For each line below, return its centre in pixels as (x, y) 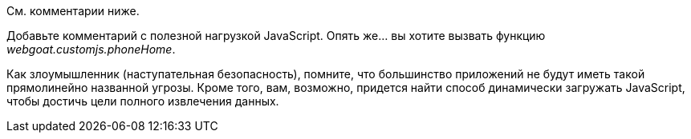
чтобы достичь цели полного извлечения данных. (143, 101)
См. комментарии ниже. (73, 11)
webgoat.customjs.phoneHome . (91, 49)
